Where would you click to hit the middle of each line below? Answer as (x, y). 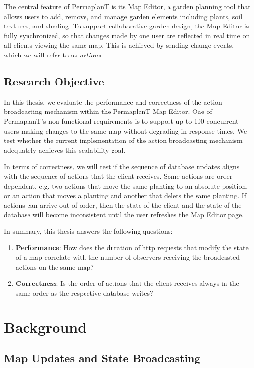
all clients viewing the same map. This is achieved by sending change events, (119, 45)
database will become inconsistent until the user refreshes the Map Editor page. (124, 214)
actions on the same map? (55, 267)
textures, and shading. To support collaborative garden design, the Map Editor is (127, 26)
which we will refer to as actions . (53, 54)
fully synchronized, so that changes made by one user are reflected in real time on (127, 35)
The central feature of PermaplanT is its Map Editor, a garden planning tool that (127, 6)
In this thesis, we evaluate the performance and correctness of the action (113, 101)
